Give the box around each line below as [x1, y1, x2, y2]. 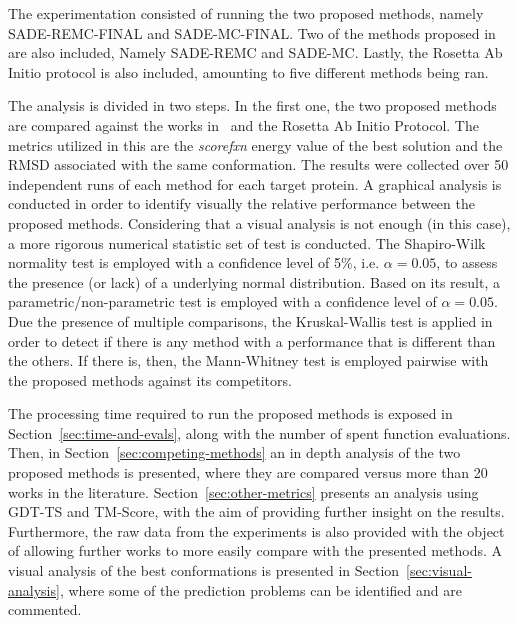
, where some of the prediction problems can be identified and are [59, 579, 462, 600]
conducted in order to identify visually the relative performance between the [8, 193, 475, 214]
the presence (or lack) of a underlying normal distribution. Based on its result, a [8, 271, 500, 292]
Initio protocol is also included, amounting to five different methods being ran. [8, 61, 489, 82]
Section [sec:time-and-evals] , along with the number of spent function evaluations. [8, 422, 511, 443]
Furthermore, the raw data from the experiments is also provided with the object [8, 520, 505, 541]
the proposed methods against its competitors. [8, 369, 292, 390]
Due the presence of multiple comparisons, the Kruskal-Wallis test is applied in [8, 310, 493, 331]
